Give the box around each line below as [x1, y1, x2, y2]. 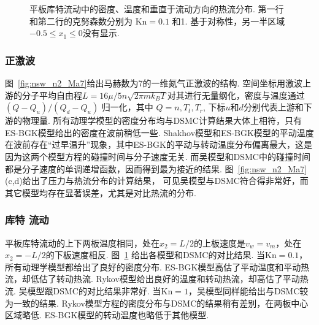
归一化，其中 [101, 101, 153, 113]
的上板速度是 [193, 236, 245, 249]
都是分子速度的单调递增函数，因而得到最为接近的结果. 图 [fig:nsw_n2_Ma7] [5, 162, 307, 175]
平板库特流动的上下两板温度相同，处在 [5, 236, 159, 249]
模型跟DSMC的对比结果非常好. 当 [27, 284, 161, 297]
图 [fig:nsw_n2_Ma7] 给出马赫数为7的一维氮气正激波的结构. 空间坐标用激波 [5, 77, 303, 89]
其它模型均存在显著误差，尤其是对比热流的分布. [5, 186, 196, 199]
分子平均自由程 [21, 88, 82, 101]
